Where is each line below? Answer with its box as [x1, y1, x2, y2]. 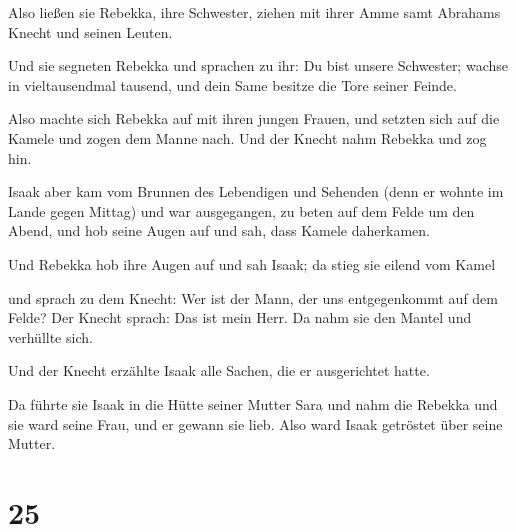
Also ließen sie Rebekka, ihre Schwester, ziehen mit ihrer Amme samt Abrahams [8, 2, 501, 22]
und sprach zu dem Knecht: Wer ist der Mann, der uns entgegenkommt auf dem [8, 287, 498, 308]
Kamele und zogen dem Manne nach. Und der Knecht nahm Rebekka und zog [8, 127, 487, 148]
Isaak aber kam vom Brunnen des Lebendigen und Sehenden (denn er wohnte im [8, 181, 504, 202]
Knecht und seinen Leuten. [8, 21, 173, 42]
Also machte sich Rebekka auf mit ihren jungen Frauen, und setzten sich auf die [8, 108, 500, 129]
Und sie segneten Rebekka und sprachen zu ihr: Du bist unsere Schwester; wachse [8, 55, 508, 76]
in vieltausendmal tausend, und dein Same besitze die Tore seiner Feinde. [8, 74, 457, 95]
